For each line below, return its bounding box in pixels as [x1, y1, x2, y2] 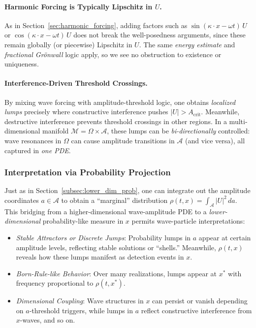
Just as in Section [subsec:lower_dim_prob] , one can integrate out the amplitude [4, 185, 251, 196]
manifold [42, 126, 69, 136]
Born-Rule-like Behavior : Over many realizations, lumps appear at [16, 268, 217, 278]
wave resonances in [4, 135, 62, 145]
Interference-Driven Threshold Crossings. [4, 78, 148, 88]
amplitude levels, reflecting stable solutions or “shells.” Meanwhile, [16, 242, 216, 252]
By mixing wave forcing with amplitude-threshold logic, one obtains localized [4, 97, 236, 107]
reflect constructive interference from [141, 305, 252, 315]
